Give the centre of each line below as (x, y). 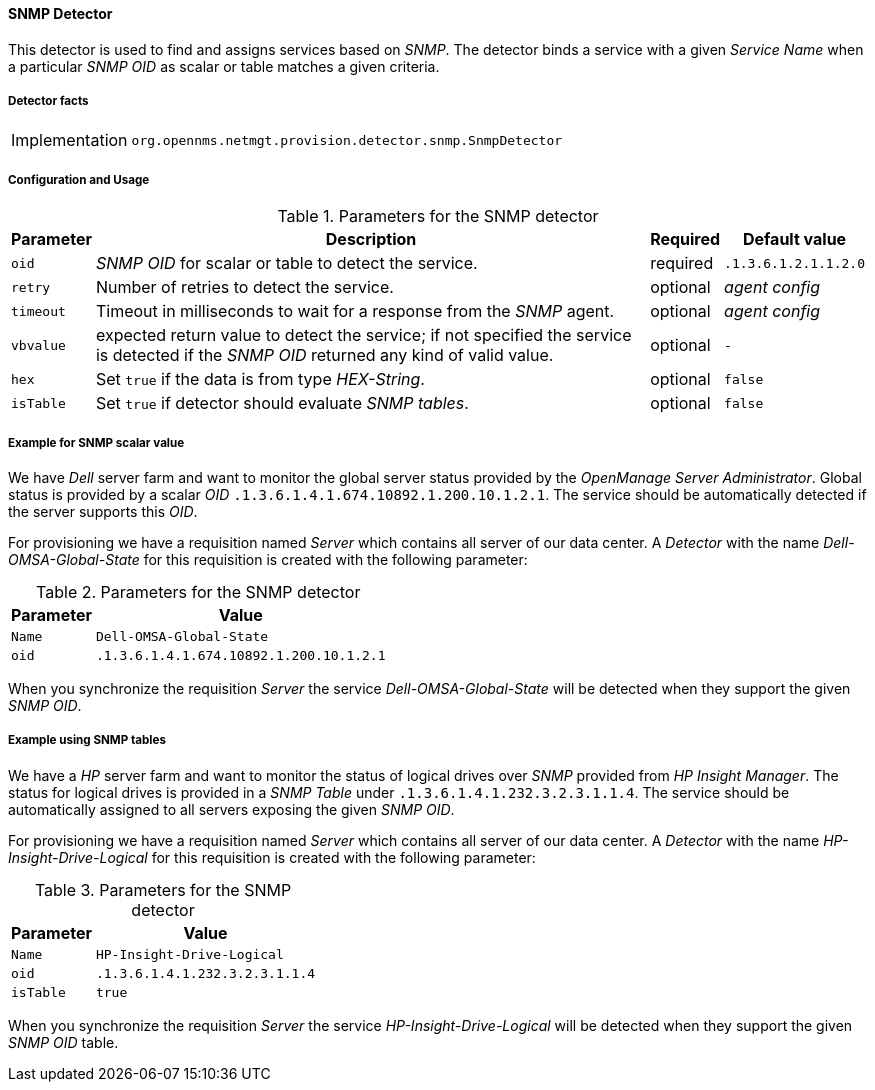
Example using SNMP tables (87, 740)
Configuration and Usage (79, 179)
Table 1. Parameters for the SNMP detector (438, 216)
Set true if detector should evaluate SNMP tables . (282, 403)
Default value (794, 239)
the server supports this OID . (103, 511)
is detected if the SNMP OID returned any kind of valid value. (324, 355)
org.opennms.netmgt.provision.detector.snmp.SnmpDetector (347, 140)
